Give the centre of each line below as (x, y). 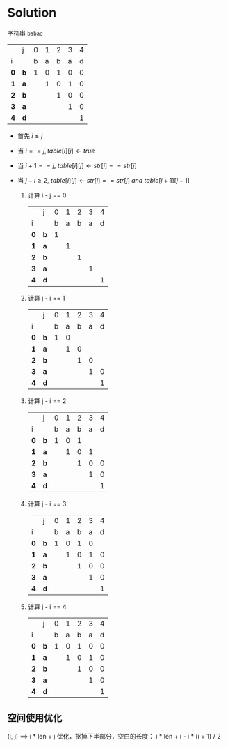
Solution (32, 13)
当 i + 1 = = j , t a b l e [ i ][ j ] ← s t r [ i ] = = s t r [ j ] (77, 165)
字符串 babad (25, 33)
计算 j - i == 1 (46, 298)
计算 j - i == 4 (47, 606)
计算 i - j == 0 (47, 195)
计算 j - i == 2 (47, 401)
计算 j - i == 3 (47, 504)
